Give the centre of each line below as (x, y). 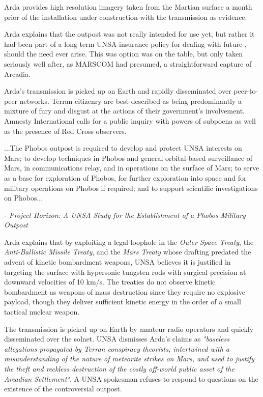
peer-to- (246, 91)
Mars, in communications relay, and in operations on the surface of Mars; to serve (132, 168)
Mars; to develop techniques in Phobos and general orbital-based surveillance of (128, 158)
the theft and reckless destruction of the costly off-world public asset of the (119, 368)
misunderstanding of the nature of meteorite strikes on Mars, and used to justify (129, 359)
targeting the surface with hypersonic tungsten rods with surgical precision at (125, 272)
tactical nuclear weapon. (42, 312)
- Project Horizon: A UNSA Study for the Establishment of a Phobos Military (125, 215)
